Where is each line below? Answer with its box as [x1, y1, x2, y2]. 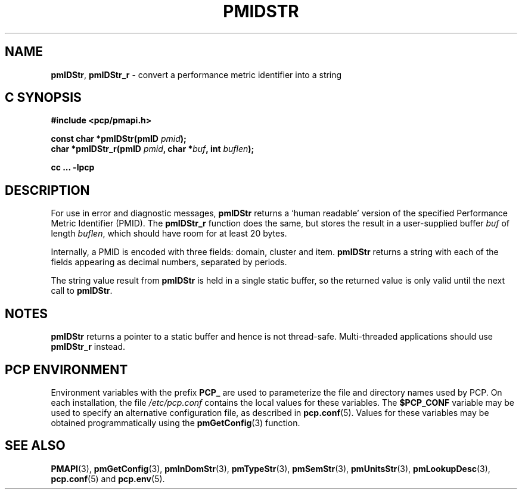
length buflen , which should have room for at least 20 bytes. [51, 228, 287, 239]
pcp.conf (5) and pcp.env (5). [51, 473, 165, 484]
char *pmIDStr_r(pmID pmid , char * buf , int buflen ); [51, 144, 254, 154]
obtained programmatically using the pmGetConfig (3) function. [51, 417, 300, 428]
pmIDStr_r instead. [51, 341, 126, 352]
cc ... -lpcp [51, 162, 95, 173]
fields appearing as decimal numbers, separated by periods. [51, 257, 287, 268]
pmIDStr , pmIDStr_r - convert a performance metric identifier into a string [51, 69, 342, 80]
